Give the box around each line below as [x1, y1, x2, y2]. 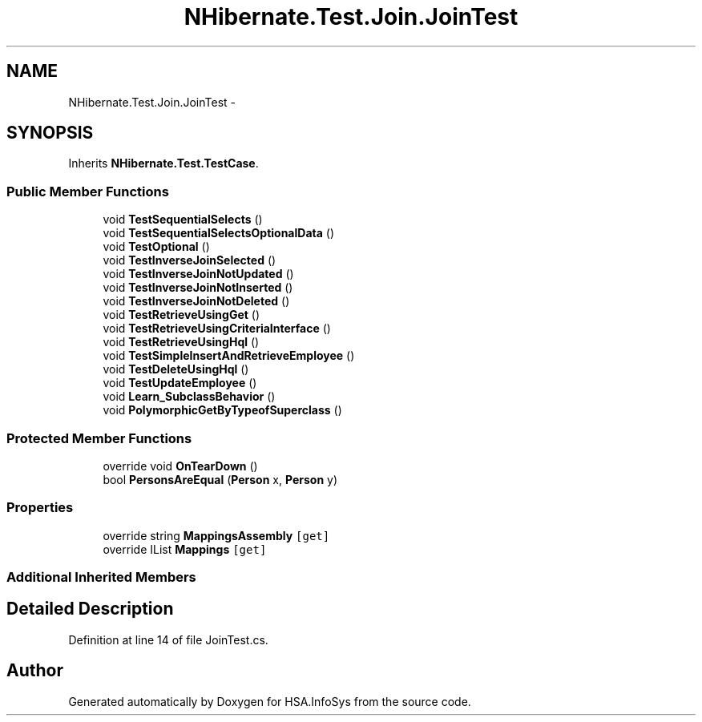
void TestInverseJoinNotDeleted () [103, 294, 290, 309]
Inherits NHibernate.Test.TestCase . [68, 156, 259, 171]
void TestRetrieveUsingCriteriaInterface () [103, 321, 331, 336]
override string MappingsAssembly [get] [103, 528, 330, 543]
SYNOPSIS [6, 123, 94, 143]
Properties [6, 499, 74, 516]
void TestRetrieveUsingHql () [103, 335, 260, 349]
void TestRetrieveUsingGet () [103, 308, 260, 322]
